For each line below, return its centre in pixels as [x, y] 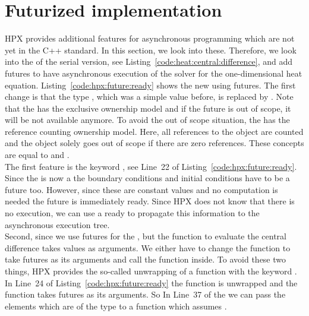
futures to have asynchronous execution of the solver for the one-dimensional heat [154, 73]
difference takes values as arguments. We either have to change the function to [148, 247]
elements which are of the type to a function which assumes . [116, 306]
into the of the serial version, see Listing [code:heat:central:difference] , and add [149, 61]
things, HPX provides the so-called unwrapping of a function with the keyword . [151, 271]
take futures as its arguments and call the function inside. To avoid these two [146, 259]
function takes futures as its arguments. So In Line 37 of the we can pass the [145, 294]
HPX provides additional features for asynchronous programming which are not [150, 38]
